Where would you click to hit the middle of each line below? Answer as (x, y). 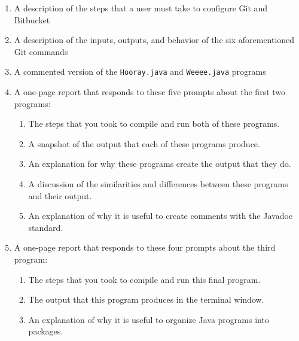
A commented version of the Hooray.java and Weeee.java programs (140, 71)
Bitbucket (32, 19)
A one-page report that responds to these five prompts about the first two (150, 92)
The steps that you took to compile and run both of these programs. (154, 124)
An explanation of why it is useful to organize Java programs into (149, 319)
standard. (46, 227)
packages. (46, 331)
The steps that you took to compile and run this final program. (144, 279)
